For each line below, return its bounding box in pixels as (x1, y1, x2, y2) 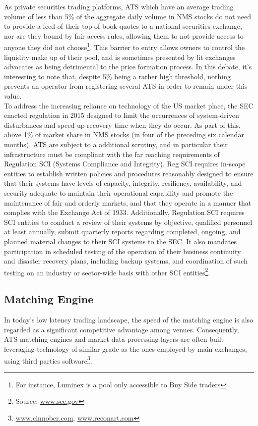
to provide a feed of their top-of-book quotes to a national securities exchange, (4, 21, 242, 31)
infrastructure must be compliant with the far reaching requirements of (4, 149, 220, 159)
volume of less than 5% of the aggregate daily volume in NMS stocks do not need (4, 11, 252, 21)
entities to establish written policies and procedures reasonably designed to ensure (4, 168, 254, 178)
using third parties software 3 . (4, 354, 92, 366)
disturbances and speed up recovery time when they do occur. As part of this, (4, 119, 241, 130)
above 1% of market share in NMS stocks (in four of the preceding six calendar (4, 129, 244, 140)
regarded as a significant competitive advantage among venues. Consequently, (4, 324, 239, 334)
